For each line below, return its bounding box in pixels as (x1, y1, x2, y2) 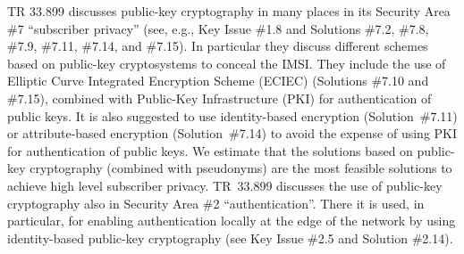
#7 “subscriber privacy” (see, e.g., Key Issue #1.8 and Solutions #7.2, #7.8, (7, 19, 429, 37)
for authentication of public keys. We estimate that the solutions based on (7, 141, 413, 160)
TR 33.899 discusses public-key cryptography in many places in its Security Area (7, 2, 451, 20)
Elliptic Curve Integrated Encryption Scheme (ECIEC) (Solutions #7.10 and (7, 71, 429, 90)
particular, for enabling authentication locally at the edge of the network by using (7, 211, 456, 230)
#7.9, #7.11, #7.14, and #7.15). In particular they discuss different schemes (7, 37, 428, 55)
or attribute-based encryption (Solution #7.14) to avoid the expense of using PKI (7, 124, 458, 143)
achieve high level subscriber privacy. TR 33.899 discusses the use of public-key (7, 176, 443, 194)
